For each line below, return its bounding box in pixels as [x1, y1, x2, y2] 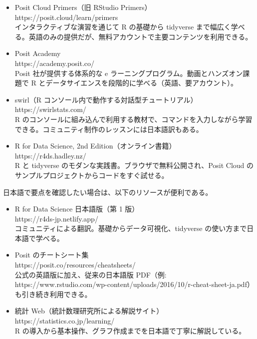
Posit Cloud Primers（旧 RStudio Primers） [14, 2, 152, 12]
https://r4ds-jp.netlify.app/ [14, 213, 98, 223]
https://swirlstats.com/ [14, 104, 86, 114]
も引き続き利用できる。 [14, 288, 92, 299]
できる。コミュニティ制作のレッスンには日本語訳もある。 [14, 123, 203, 134]
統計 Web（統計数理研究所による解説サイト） [14, 305, 164, 316]
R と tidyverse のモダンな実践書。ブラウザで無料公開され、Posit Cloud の [14, 160, 254, 170]
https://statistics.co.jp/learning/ [14, 315, 115, 326]
